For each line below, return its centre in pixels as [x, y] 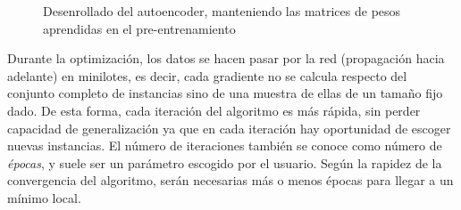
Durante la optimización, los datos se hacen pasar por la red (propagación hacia [226, 58]
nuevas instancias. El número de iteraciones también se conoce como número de [225, 145]
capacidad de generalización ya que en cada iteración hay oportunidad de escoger [229, 128]
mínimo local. [44, 197]
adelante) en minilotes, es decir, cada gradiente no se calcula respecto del [207, 75]
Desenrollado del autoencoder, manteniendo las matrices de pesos [222, 11]
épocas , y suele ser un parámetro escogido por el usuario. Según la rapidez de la [225, 162]
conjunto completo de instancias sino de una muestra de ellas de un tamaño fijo [225, 93]
